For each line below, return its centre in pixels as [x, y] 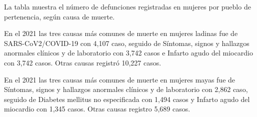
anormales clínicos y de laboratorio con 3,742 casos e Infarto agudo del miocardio [128, 53]
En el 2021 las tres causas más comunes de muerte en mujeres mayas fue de [120, 79]
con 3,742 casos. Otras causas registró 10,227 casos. [83, 62]
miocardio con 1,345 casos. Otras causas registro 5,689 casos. [97, 109]
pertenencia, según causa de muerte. [59, 16]
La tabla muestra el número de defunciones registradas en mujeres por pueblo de [127, 6]
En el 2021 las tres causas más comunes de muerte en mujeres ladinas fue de [121, 33]
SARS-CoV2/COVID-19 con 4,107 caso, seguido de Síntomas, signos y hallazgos [127, 43]
